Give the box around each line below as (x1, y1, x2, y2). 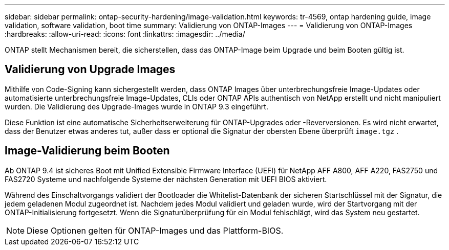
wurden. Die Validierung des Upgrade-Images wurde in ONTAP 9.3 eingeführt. (5, 102, 268, 111)
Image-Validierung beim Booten (5, 144, 170, 157)
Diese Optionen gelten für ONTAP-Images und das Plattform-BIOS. (27, 225, 284, 236)
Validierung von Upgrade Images (5, 63, 176, 76)
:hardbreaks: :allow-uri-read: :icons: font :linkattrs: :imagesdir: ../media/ (5, 30, 245, 38)
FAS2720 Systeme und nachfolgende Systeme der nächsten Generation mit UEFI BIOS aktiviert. (5, 174, 327, 184)
